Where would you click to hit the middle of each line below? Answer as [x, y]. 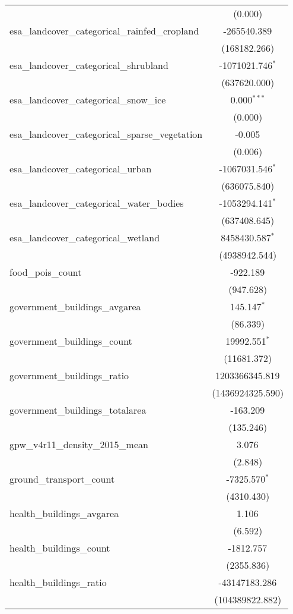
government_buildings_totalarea [78, 410]
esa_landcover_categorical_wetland [85, 237]
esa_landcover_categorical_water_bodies [97, 203]
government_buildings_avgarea [75, 306]
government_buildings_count [71, 341]
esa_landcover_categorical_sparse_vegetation [106, 134]
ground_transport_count [62, 479]
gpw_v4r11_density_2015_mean [79, 444]
